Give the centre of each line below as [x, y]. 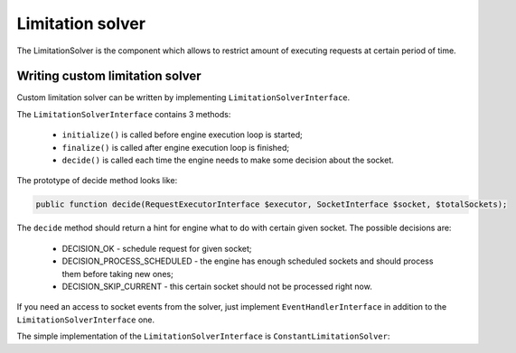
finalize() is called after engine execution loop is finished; [176, 147]
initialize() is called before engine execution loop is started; [182, 135]
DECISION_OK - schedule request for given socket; [157, 248]
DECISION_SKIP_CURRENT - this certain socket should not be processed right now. [217, 286]
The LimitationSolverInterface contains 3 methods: [124, 114]
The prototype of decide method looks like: [97, 181]
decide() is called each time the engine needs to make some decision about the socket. [228, 160]
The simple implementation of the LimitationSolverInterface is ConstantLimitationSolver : [203, 336]
